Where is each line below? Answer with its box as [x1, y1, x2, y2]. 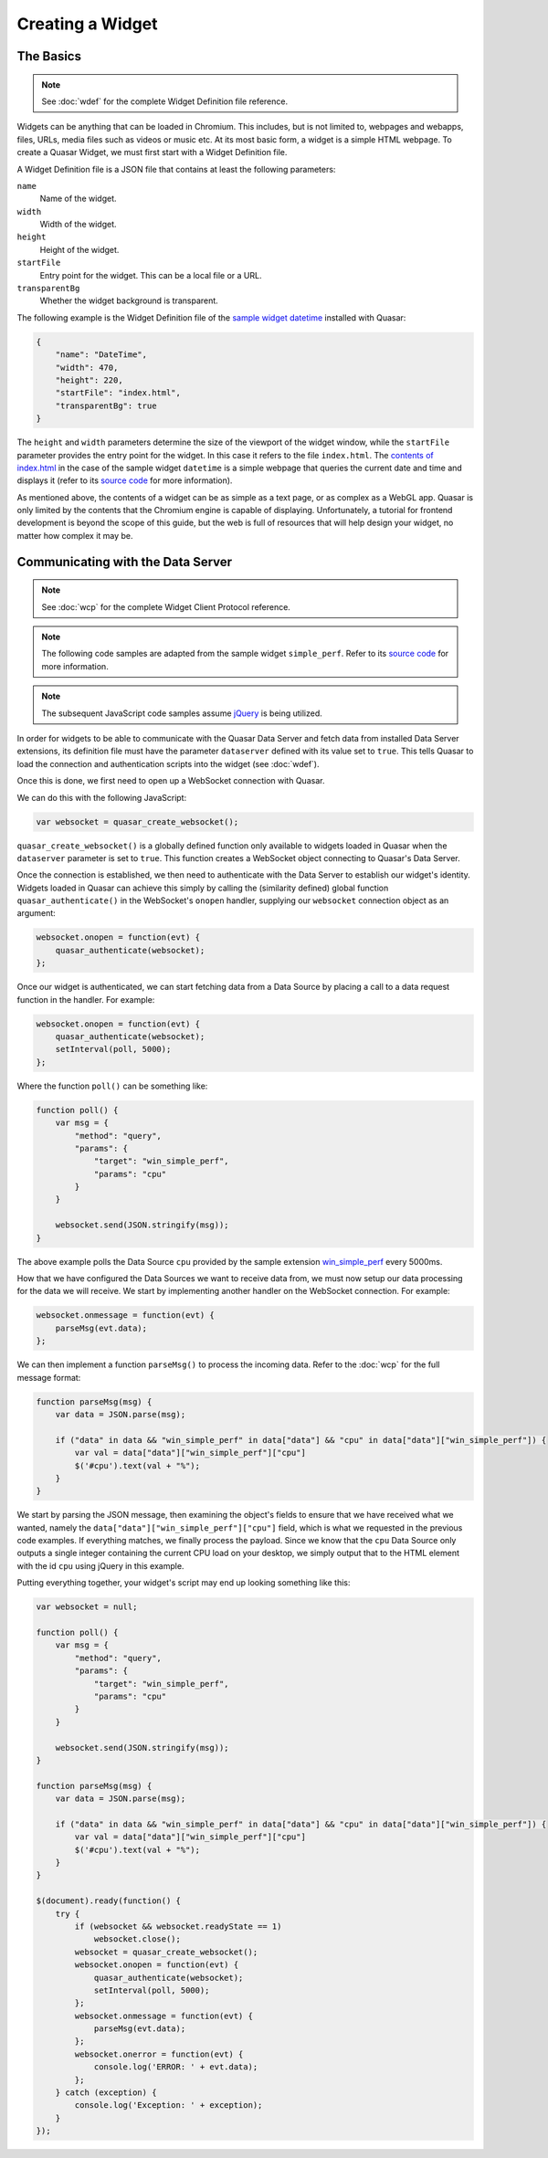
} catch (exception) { [55, 2088, 157, 2098]
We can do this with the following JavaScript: [16, 792, 187, 803]
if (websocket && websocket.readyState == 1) [74, 1921, 282, 1932]
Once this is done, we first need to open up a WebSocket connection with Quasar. [16, 775, 325, 786]
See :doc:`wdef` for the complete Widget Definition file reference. [41, 96, 288, 107]
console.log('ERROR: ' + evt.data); [93, 2062, 258, 2072]
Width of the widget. [39, 219, 118, 230]
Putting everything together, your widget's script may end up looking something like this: [16, 1577, 351, 1588]
